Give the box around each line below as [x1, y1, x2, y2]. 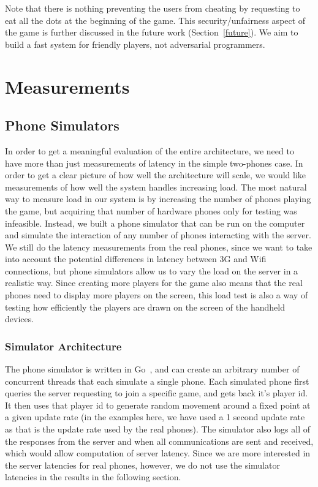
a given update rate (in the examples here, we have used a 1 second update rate [5, 410, 305, 423]
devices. [5, 312, 34, 325]
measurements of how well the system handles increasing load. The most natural [5, 180, 307, 193]
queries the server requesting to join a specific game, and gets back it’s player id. [5, 387, 308, 399]
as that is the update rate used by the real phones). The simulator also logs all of [5, 423, 311, 436]
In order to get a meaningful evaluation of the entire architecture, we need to [5, 144, 294, 157]
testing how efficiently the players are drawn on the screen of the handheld [5, 300, 285, 313]
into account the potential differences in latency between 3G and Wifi [5, 252, 267, 265]
